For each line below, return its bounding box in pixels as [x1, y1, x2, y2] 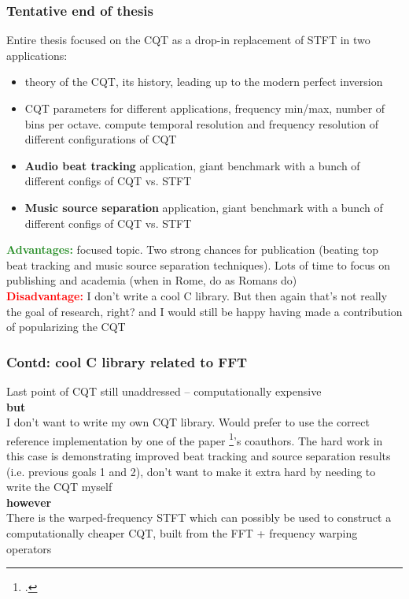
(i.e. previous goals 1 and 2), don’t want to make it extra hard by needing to [6, 463, 376, 479]
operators [6, 540, 52, 556]
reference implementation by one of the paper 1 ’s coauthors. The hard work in [6, 430, 383, 448]
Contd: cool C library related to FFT [6, 352, 248, 371]
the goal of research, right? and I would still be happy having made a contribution [6, 303, 403, 319]
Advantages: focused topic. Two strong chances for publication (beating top [6, 241, 378, 258]
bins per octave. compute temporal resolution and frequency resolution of [24, 115, 379, 132]
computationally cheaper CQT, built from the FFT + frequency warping [6, 524, 358, 541]
